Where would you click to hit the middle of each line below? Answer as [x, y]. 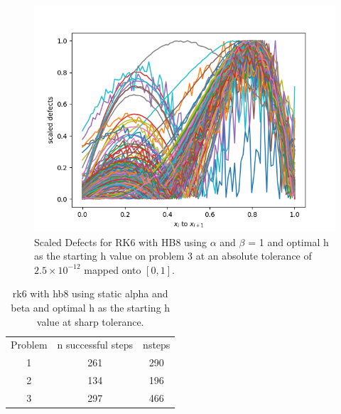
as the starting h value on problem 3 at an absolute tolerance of [173, 256]
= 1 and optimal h [288, 241]
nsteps [157, 345]
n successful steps [95, 345]
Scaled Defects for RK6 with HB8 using [121, 241]
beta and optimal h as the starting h [91, 307]
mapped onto [113, 269]
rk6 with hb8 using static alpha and [90, 293]
